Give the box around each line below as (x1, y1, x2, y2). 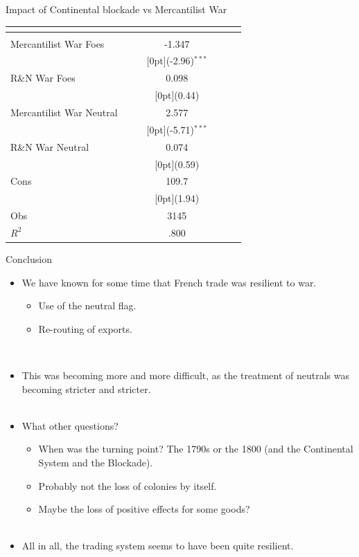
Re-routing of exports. (38, 321, 132, 336)
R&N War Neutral (10, 139, 89, 154)
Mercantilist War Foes (10, 36, 105, 51)
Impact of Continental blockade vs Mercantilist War (6, 2, 227, 16)
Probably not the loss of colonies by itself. (38, 478, 217, 493)
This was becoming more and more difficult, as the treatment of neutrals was (21, 367, 350, 382)
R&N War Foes (10, 71, 76, 85)
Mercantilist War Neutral (10, 104, 118, 119)
